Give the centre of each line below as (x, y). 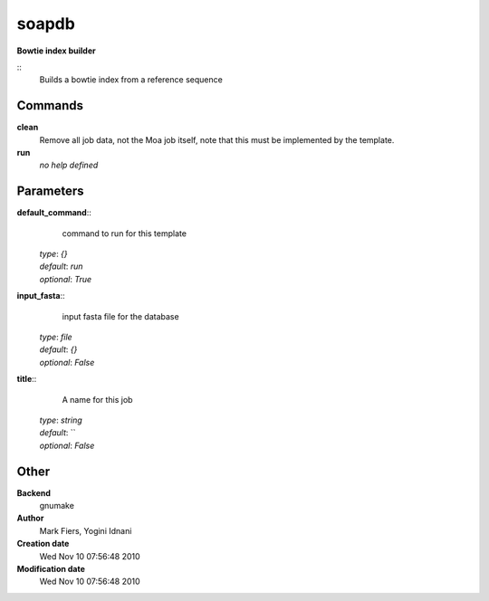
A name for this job (97, 399)
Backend (34, 492)
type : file (56, 337)
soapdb (46, 24)
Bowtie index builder (56, 51)
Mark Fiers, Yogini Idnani (86, 530)
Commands (50, 105)
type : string (61, 420)
